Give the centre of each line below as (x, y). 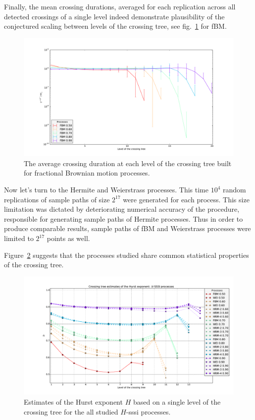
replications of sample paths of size (57, 199)
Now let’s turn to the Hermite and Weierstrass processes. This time (106, 190)
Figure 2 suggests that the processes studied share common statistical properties (127, 255)
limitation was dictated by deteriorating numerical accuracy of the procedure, (122, 209)
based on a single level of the (177, 401)
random (234, 190)
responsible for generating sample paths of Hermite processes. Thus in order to (124, 218)
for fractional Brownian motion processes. (87, 173)
